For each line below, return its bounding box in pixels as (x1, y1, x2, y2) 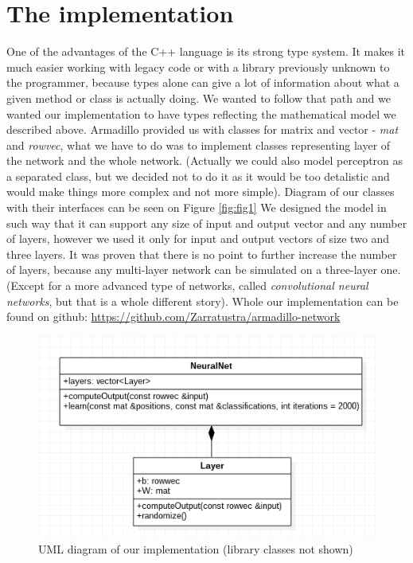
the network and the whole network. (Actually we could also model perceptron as (6, 152, 403, 169)
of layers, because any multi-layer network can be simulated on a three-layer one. (6, 261, 401, 278)
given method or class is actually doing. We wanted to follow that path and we (6, 89, 391, 106)
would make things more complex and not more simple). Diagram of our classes (6, 183, 395, 200)
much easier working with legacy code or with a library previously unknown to (6, 58, 390, 75)
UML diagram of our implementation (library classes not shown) (38, 541, 353, 557)
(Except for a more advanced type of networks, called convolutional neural (6, 277, 368, 294)
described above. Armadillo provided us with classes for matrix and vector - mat (6, 121, 399, 138)
